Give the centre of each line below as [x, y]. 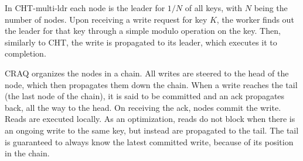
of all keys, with [214, 8]
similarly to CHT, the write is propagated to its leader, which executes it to [141, 42]
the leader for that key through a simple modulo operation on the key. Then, [143, 31]
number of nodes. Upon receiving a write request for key [106, 19]
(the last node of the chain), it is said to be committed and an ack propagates [145, 96]
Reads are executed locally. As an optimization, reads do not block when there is [150, 119]
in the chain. [27, 153]
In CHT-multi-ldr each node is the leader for [85, 8]
